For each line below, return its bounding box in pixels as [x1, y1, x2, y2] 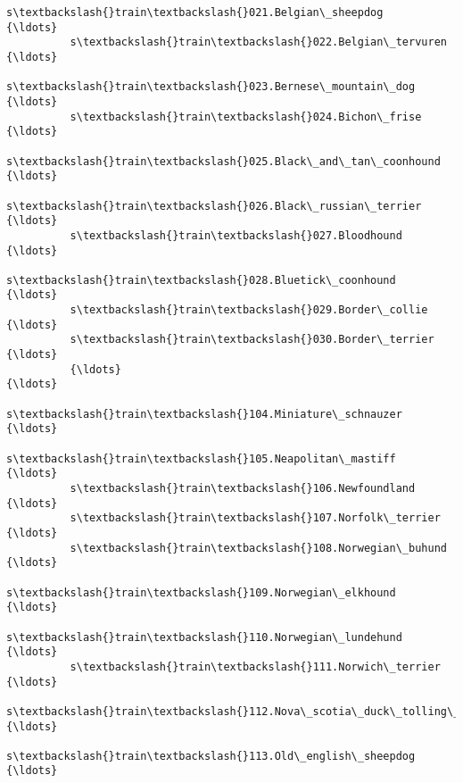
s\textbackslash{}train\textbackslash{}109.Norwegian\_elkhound [6, 586, 396, 599]
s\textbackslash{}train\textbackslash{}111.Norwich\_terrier [70, 660, 441, 673]
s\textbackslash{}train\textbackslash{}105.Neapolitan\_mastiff [6, 452, 396, 465]
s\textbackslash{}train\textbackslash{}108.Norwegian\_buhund [70, 541, 447, 554]
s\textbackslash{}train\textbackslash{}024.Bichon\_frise [70, 110, 422, 123]
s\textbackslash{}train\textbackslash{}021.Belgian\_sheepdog [6, 6, 384, 19]
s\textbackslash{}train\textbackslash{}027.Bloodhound [70, 229, 402, 242]
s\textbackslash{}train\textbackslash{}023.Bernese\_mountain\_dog [6, 80, 416, 94]
